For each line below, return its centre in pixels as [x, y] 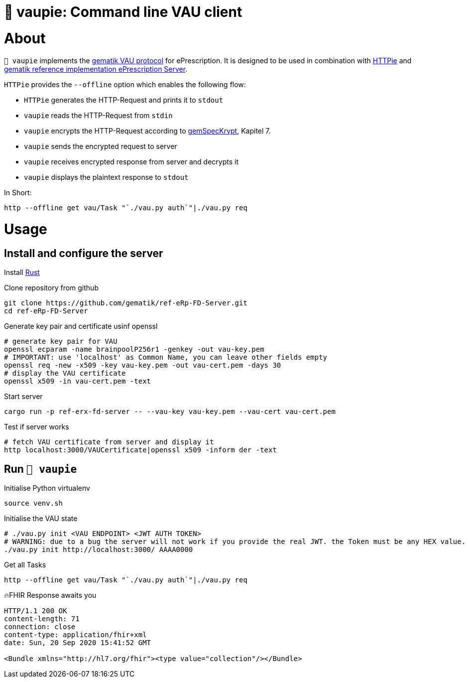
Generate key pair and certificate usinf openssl [81, 326]
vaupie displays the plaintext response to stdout [106, 177]
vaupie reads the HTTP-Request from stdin [98, 115]
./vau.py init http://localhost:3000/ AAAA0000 [99, 550]
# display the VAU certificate [65, 373]
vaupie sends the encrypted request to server [101, 146]
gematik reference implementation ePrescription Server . [96, 69]
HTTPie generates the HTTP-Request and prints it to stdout [124, 100]
